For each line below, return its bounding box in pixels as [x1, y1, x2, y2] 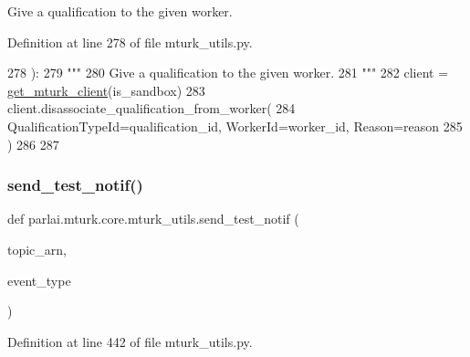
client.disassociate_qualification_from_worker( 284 [7, 99, 296, 118]
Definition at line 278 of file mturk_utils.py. [7, 32, 253, 51]
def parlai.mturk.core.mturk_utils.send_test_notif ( [7, 209, 299, 228]
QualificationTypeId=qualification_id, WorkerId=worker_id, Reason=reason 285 [7, 116, 463, 135]
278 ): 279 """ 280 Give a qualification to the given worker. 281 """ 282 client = [7, 63, 449, 82]
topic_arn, [7, 239, 68, 258]
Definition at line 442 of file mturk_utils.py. [7, 331, 253, 351]
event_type [7, 270, 71, 289]
